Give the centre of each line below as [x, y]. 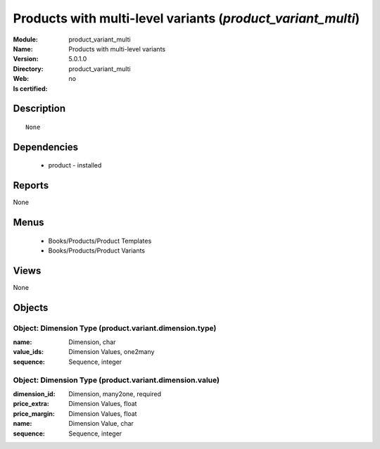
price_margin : [34, 413]
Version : [26, 59]
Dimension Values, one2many [112, 352]
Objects [31, 307]
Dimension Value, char [101, 424]
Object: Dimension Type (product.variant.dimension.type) [115, 328]
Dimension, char [92, 342]
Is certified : [30, 89]
